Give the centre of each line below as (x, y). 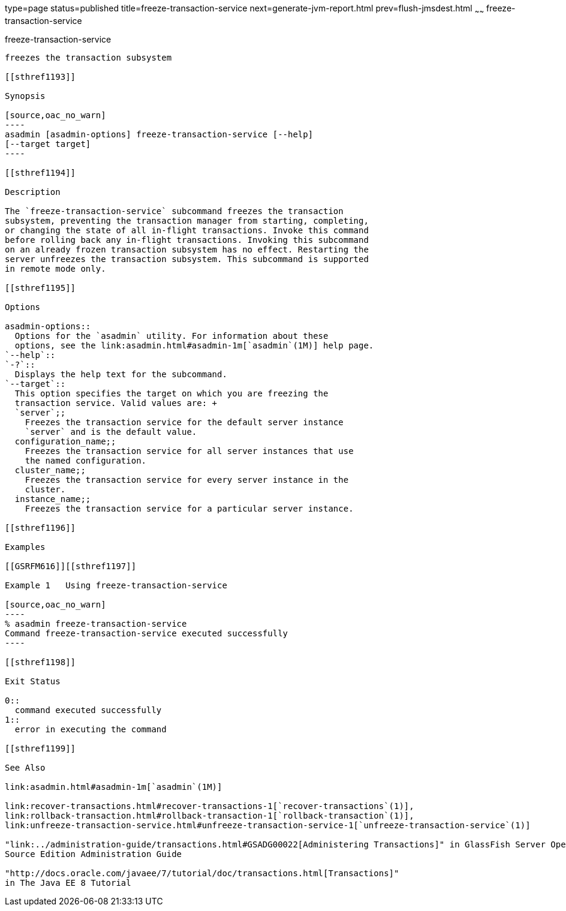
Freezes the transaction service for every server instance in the (187, 479)
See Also (25, 767)
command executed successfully (88, 710)
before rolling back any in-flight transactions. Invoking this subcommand (187, 240)
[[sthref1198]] (40, 662)
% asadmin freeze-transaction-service (96, 623)
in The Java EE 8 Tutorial (68, 883)
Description (33, 192)
